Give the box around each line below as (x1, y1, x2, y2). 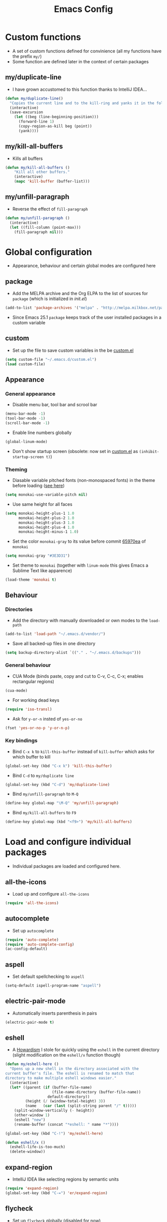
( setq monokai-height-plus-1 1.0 (5, 511, 75, 516)
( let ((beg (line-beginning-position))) (14, 115, 99, 120)
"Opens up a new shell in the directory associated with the (9, 1067, 139, 1071)
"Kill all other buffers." (14, 169, 70, 175)
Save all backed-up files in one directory (12, 640, 95, 646)
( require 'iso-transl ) (5, 707, 52, 712)
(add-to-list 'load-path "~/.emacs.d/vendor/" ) (5, 631, 106, 636)
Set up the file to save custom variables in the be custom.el (12, 347, 134, 353)
